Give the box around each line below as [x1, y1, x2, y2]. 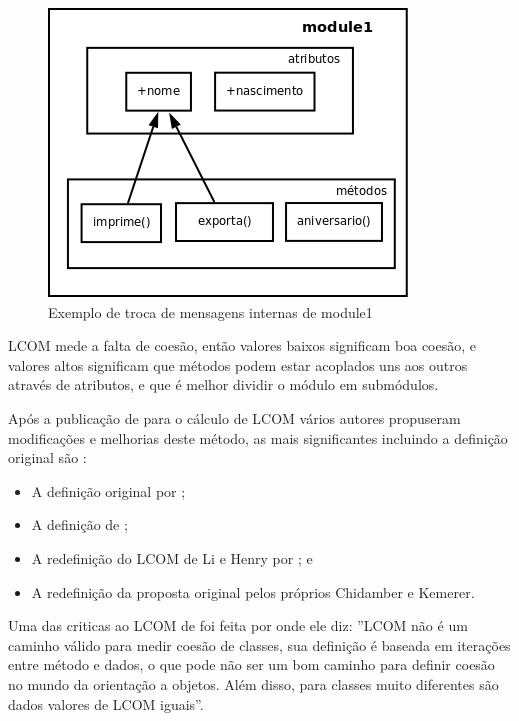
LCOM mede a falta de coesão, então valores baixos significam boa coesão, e [8, 335, 476, 356]
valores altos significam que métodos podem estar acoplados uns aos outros [8, 354, 468, 375]
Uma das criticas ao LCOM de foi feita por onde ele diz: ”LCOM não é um [8, 615, 468, 636]
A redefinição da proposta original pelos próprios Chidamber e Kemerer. [31, 581, 475, 602]
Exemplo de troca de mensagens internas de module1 [48, 301, 373, 322]
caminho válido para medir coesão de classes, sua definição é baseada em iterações [8, 634, 511, 655]
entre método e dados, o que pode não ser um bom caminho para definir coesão [8, 654, 495, 675]
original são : [8, 447, 87, 468]
